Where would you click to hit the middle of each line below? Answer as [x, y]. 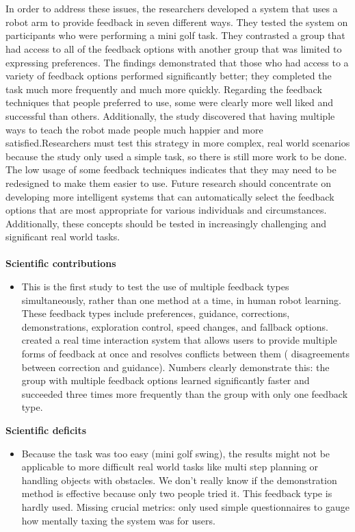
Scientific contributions [61, 263]
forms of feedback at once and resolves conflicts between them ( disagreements [186, 354]
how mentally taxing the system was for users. [118, 520]
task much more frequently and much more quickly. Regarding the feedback [164, 89]
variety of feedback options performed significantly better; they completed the [169, 76]
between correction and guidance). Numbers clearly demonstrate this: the [175, 367]
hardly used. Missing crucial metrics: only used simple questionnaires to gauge [185, 506]
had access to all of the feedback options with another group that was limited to [174, 48]
